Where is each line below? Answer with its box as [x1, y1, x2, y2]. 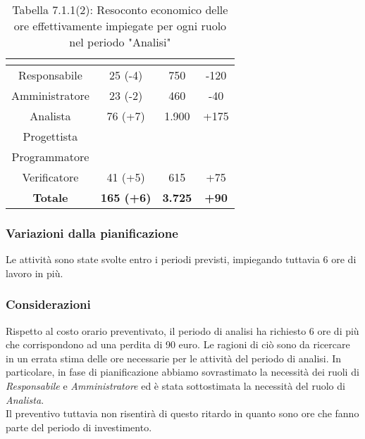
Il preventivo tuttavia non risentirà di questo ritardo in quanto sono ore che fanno [6, 406, 359, 421]
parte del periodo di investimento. [6, 419, 152, 434]
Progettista [23, 128, 78, 144]
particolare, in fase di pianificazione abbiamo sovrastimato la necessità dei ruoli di [6, 364, 359, 379]
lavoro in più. [6, 265, 63, 280]
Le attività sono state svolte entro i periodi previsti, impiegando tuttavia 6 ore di [6, 252, 357, 267]
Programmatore [11, 148, 89, 165]
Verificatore [22, 169, 79, 185]
